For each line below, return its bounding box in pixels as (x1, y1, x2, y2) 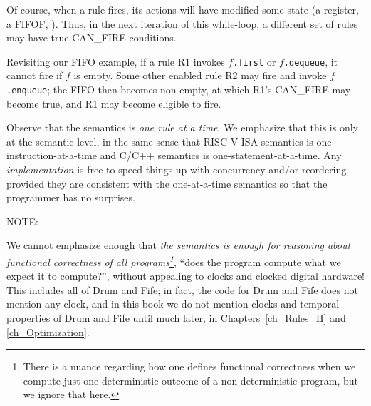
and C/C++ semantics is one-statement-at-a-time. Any (100, 148, 342, 163)
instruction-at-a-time (6, 148, 97, 163)
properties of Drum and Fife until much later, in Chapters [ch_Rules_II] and (6, 310, 346, 325)
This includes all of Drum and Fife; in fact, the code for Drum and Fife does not (6, 282, 358, 297)
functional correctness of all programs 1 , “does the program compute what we (6, 253, 341, 269)
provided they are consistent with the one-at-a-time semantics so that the (6, 176, 328, 191)
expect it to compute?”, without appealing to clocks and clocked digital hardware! (6, 268, 365, 283)
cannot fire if (6, 68, 63, 83)
